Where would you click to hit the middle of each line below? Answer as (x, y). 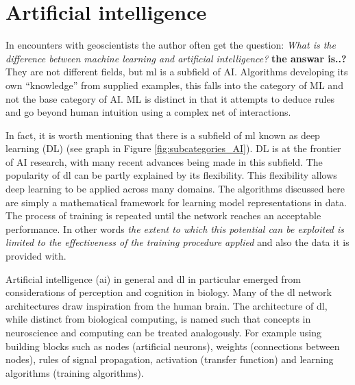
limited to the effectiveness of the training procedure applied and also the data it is (177, 242)
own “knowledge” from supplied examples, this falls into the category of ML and (174, 85)
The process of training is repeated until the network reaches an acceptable (163, 215)
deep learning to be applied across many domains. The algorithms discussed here (175, 189)
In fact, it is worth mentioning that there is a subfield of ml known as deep (163, 135)
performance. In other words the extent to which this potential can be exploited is (175, 228)
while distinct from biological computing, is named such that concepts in (158, 319)
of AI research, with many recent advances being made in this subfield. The (164, 161)
